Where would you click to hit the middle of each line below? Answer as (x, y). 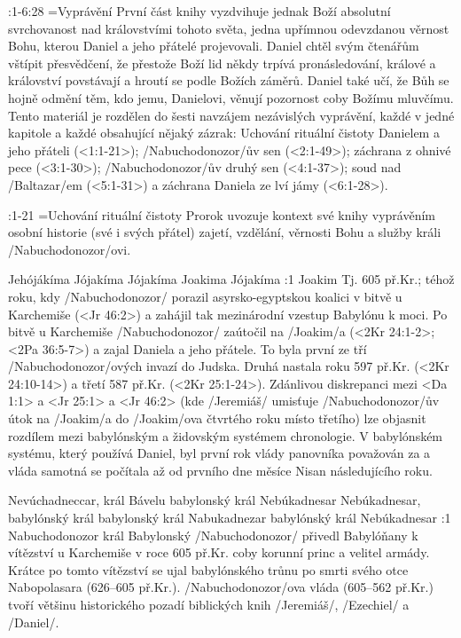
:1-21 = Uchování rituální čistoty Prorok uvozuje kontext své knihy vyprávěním (222, 214)
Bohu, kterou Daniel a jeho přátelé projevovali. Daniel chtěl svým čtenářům (214, 46)
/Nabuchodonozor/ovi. (70, 249)
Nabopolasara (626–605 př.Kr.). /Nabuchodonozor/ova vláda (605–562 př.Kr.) (221, 587)
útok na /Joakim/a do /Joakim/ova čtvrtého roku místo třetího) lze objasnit (217, 418)
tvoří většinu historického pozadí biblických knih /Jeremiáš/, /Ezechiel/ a (209, 604)
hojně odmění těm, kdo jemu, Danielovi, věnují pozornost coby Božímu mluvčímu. (231, 97)
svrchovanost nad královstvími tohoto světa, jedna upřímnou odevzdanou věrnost (229, 28)
